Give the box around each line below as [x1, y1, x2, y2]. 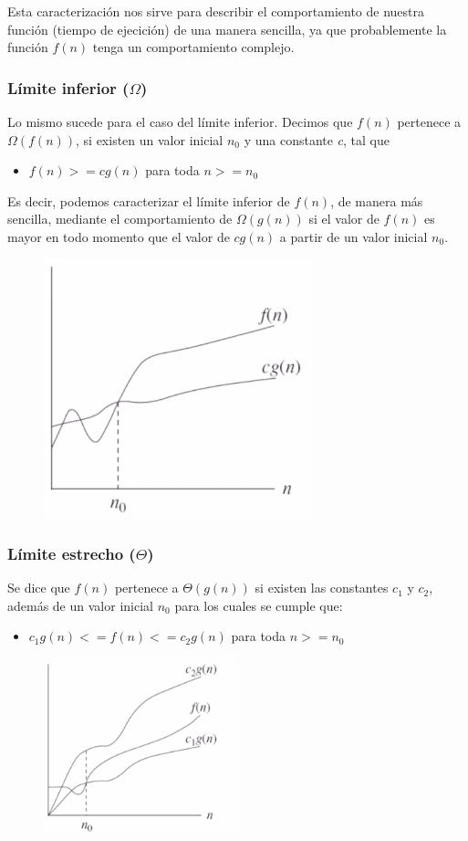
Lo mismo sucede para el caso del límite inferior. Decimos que [7, 112, 353, 131]
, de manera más [330, 191, 423, 210]
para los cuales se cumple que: [174, 595, 343, 615]
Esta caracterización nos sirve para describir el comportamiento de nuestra [7, 2, 425, 20]
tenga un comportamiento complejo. [92, 37, 295, 57]
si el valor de [308, 209, 380, 228]
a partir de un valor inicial [279, 226, 428, 246]
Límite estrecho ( [7, 541, 136, 564]
